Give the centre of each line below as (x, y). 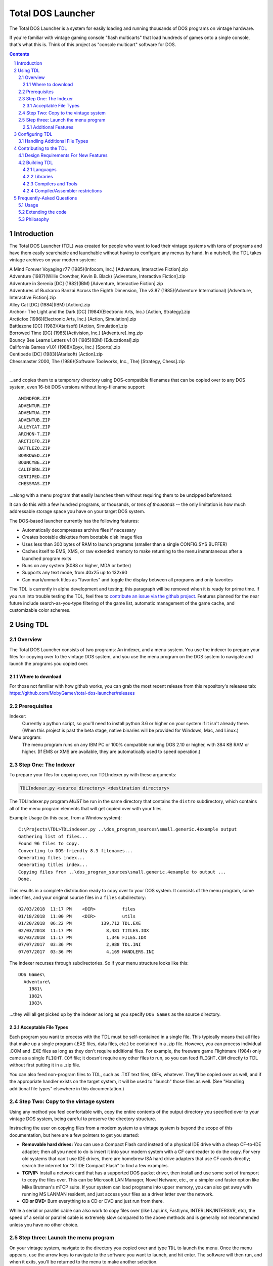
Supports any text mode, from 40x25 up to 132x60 (75, 573)
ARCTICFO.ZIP (34, 441)
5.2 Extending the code (42, 212)
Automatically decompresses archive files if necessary (79, 530)
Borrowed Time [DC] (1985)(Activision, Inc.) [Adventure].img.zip (76, 333)
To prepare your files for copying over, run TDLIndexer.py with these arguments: (93, 775)
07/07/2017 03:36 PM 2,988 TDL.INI (80, 945)
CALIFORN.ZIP (34, 469)
